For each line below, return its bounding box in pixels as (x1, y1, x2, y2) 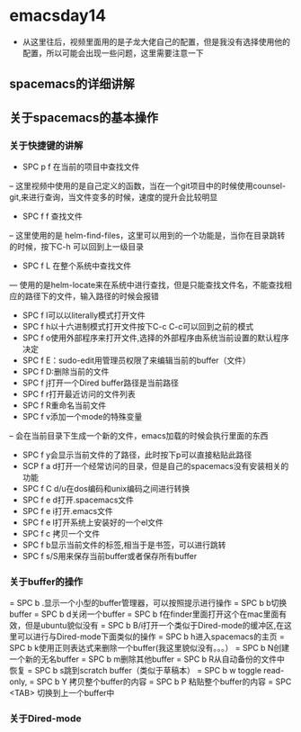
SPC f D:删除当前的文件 (22, 366, 110, 377)
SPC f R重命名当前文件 (22, 400, 107, 411)
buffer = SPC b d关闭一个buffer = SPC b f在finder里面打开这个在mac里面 (9, 609, 279, 619)
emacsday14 (9, 5, 106, 26)
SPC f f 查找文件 (22, 211, 84, 221)
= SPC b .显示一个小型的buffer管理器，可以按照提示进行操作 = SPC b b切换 (9, 598, 288, 609)
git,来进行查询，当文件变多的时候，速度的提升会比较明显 (9, 192, 218, 203)
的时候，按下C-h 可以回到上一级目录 (9, 241, 144, 252)
